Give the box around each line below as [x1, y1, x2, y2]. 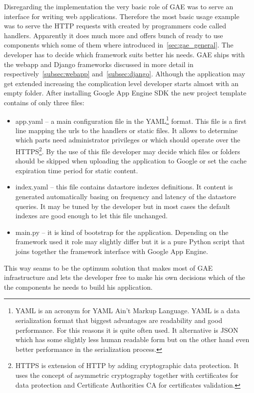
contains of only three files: [4, 97, 85, 107]
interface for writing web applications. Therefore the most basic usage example [4, 11, 239, 21]
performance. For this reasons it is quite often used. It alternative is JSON [15, 324, 238, 335]
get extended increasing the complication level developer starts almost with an [4, 78, 239, 88]
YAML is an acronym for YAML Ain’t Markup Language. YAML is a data [15, 305, 240, 316]
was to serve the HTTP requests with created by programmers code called [4, 21, 226, 31]
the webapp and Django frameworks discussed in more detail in [4, 59, 193, 69]
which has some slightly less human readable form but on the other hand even [15, 334, 250, 345]
